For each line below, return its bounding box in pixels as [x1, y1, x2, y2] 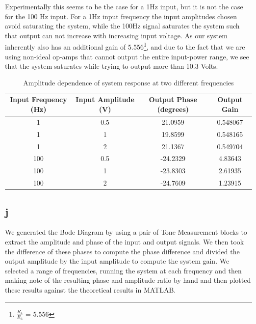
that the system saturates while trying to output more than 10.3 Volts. [5, 61, 218, 71]
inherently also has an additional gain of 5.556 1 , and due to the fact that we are [5, 40, 245, 52]
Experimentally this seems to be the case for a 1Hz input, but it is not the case [5, 1, 243, 11]
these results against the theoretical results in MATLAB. [5, 284, 176, 295]
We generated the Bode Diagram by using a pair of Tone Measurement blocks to [5, 227, 247, 237]
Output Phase [149, 94, 197, 105]
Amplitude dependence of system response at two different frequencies [23, 77, 234, 87]
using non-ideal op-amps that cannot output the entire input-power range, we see [5, 51, 249, 61]
